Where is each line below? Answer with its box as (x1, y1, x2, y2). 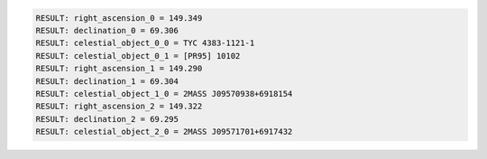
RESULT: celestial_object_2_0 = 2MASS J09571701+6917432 (35, 126, 293, 137)
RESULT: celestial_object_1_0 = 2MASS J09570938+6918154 (35, 89, 293, 98)
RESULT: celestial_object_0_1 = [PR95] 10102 (35, 51, 241, 61)
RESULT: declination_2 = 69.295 (35, 114, 179, 124)
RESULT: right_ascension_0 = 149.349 (35, 13, 203, 23)
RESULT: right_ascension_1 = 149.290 (35, 63, 203, 74)
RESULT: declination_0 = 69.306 (35, 25, 179, 35)
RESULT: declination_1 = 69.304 (35, 76, 179, 86)
